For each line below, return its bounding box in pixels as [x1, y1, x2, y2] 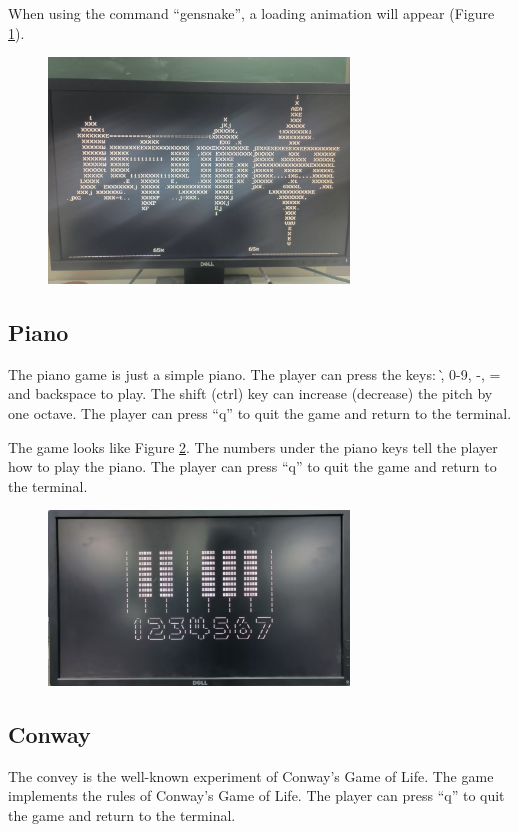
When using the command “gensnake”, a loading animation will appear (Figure [8, 3, 495, 23]
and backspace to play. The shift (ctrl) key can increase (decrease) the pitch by [8, 383, 493, 404]
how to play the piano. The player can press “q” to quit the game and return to [8, 456, 497, 477]
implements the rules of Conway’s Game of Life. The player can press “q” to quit [8, 785, 505, 806]
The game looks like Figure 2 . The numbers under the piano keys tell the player [8, 436, 498, 457]
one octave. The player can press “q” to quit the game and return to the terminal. [8, 402, 512, 423]
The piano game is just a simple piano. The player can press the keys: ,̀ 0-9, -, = [8, 363, 501, 384]
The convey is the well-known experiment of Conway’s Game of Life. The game [8, 765, 494, 786]
